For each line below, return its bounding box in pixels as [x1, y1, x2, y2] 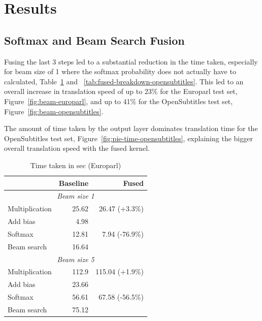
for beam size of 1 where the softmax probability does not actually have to [4, 66, 236, 77]
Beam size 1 [57, 190, 94, 201]
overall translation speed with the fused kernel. [4, 143, 150, 153]
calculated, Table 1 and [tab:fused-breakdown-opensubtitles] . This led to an [4, 76, 244, 86]
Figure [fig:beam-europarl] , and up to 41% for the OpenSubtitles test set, [4, 95, 233, 106]
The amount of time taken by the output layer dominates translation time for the [4, 123, 258, 134]
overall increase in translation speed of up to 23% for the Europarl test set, [4, 86, 238, 97]
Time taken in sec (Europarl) [30, 159, 121, 170]
